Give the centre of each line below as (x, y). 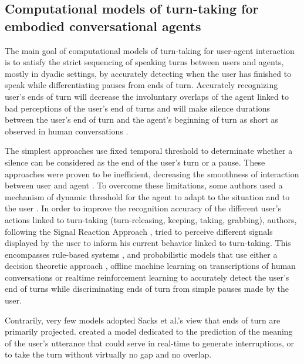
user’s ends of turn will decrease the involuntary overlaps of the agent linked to (147, 96)
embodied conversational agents (103, 26)
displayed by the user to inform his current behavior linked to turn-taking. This (148, 243)
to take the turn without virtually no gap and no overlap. (108, 354)
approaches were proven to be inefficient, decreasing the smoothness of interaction (152, 173)
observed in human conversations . (67, 131)
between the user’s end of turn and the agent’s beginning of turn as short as (142, 119)
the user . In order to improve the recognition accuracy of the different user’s (143, 208)
